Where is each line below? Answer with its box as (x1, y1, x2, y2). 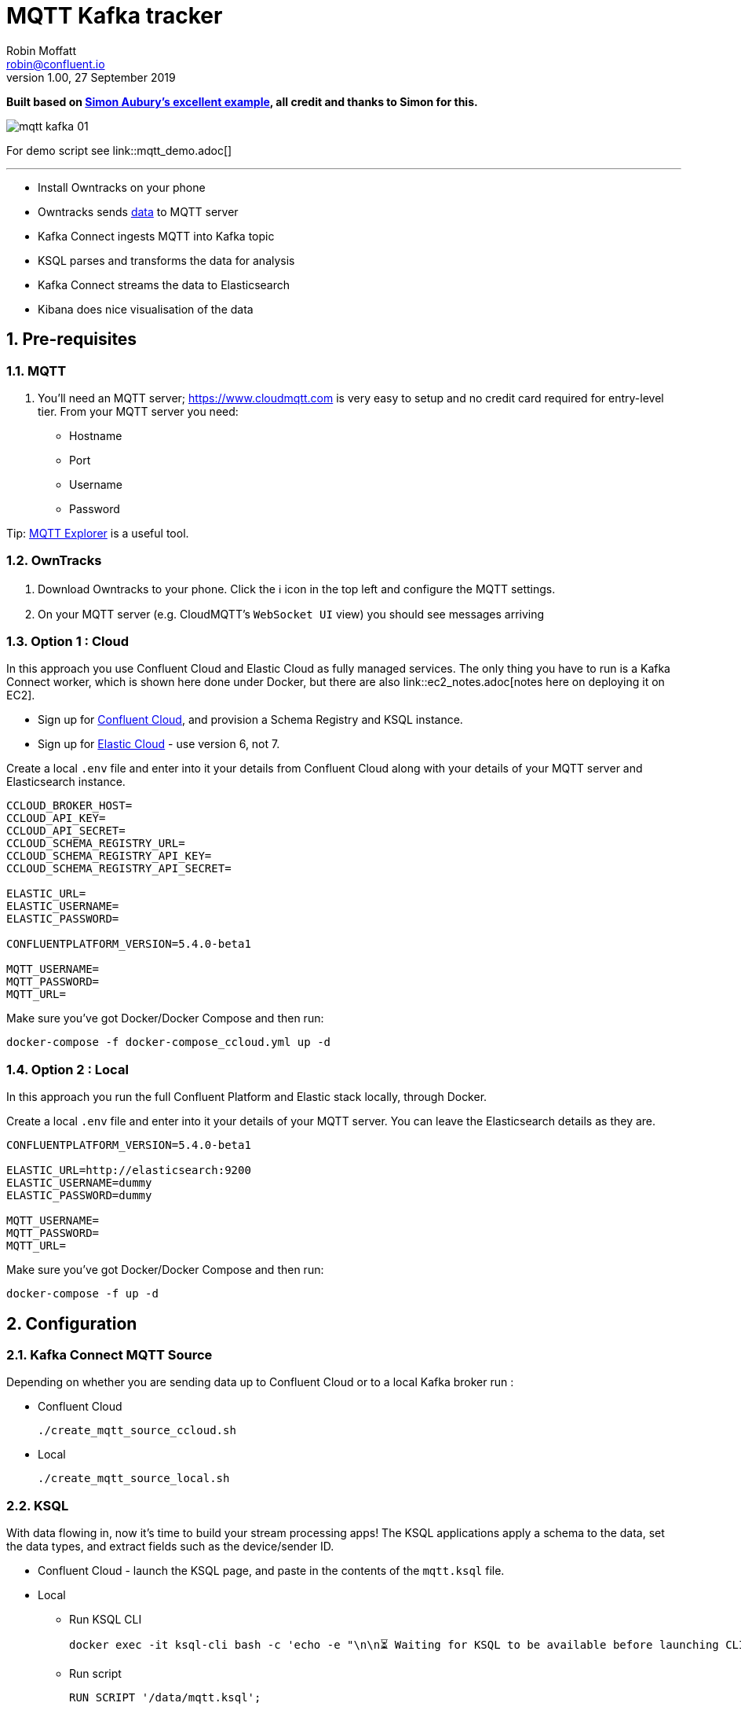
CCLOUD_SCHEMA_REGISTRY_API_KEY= (6, 849, 212, 863)
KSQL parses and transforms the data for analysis (38, 253, 295, 267)
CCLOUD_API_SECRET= (6, 824, 126, 838)
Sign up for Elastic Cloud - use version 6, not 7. (38, 737, 280, 751)
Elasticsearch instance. (6, 775, 126, 789)
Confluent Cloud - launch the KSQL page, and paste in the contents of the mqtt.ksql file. (38, 1564, 505, 1578)
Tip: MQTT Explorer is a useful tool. (6, 526, 189, 540)
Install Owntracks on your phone (38, 180, 206, 194)
